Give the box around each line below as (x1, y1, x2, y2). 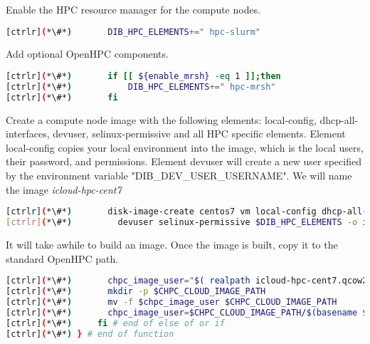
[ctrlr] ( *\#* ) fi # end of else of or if (6, 318, 225, 328)
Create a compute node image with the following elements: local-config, (6, 112, 317, 127)
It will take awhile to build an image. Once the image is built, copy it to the (6, 237, 338, 251)
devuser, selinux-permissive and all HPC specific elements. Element (53, 126, 346, 141)
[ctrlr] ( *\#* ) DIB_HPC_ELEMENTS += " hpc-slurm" (6, 26, 261, 37)
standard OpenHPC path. (6, 251, 119, 266)
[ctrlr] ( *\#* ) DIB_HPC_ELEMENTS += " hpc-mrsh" (6, 81, 276, 92)
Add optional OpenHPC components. (6, 46, 169, 61)
